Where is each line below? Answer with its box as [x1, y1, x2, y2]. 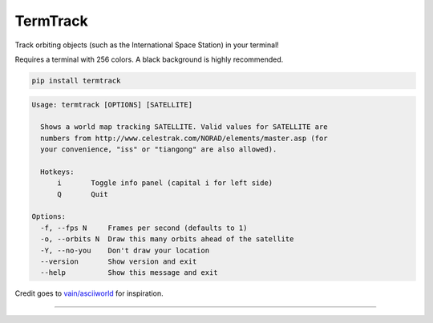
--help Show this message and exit [40, 268, 218, 277]
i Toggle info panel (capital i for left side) [57, 179, 273, 188]
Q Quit [57, 189, 108, 199]
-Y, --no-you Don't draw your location [40, 245, 210, 255]
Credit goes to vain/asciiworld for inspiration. [14, 289, 164, 298]
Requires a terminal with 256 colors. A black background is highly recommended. [14, 55, 284, 64]
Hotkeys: [40, 167, 75, 176]
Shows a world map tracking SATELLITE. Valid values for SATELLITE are [40, 123, 328, 131]
